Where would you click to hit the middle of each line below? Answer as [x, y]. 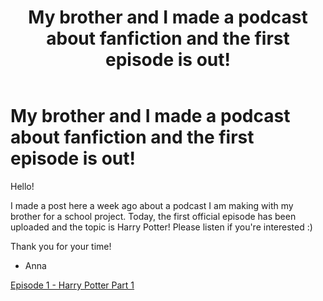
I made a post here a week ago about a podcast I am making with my [152, 205]
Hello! [22, 186]
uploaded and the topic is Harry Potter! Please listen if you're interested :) [161, 227]
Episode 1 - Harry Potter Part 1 [72, 285]
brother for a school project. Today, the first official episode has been [153, 216]
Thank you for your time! [61, 246]
